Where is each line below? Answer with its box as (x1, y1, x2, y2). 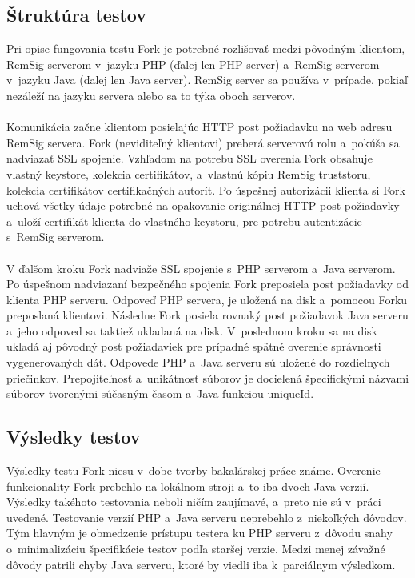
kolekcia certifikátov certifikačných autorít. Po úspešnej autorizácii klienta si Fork (6, 181, 405, 198)
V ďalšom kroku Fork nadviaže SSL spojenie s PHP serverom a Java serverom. (6, 259, 396, 276)
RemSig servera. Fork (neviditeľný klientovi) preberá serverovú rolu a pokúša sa (6, 134, 400, 151)
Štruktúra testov (6, 2, 146, 27)
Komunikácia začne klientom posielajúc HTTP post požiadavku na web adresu (6, 118, 393, 135)
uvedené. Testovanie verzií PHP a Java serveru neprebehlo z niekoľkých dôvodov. (6, 508, 407, 525)
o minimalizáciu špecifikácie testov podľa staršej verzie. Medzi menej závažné (6, 540, 385, 557)
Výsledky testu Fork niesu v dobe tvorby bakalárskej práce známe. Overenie (6, 462, 381, 479)
